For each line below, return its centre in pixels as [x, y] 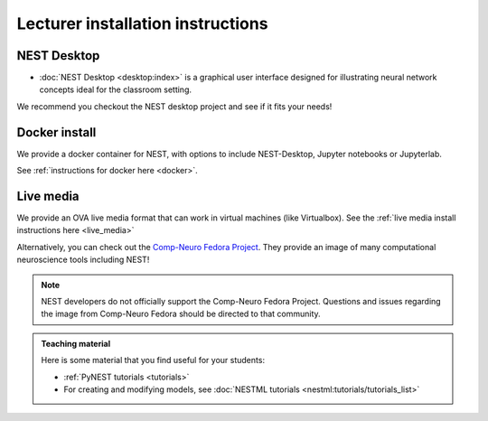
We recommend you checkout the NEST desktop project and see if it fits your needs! [174, 106]
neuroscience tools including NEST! [83, 260]
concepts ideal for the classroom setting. [116, 89]
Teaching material [76, 343]
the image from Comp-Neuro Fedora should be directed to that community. [181, 314]
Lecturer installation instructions [142, 23]
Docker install [56, 132]
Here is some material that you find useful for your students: [153, 360]
